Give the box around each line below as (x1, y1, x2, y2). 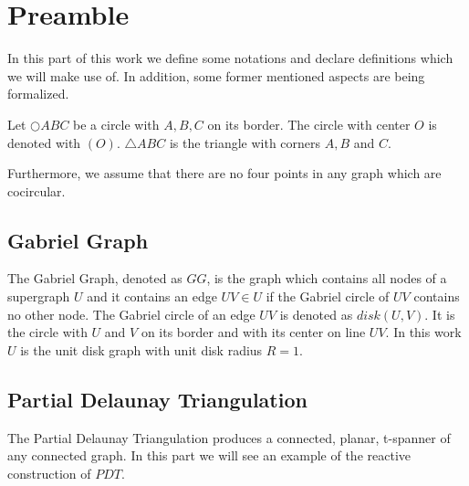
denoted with (7, 132, 81, 152)
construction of (7, 463, 91, 482)
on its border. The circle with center (207, 114, 411, 133)
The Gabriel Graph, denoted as (7, 269, 182, 288)
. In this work (385, 322, 462, 342)
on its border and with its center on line (141, 322, 366, 342)
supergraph (7, 287, 70, 306)
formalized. (7, 84, 69, 103)
